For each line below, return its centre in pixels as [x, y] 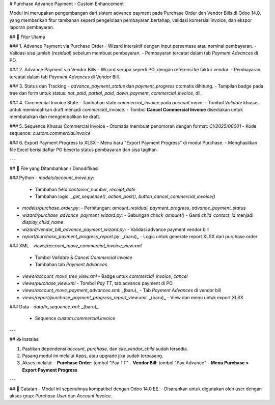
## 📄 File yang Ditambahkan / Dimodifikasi [54, 168]
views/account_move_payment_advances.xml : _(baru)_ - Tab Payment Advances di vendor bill [122, 291]
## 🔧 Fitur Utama [27, 37]
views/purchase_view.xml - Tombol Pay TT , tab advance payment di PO [98, 283]
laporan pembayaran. [32, 27]
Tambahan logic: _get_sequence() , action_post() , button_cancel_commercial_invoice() [125, 196]
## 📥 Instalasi [24, 339]
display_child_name [43, 222]
